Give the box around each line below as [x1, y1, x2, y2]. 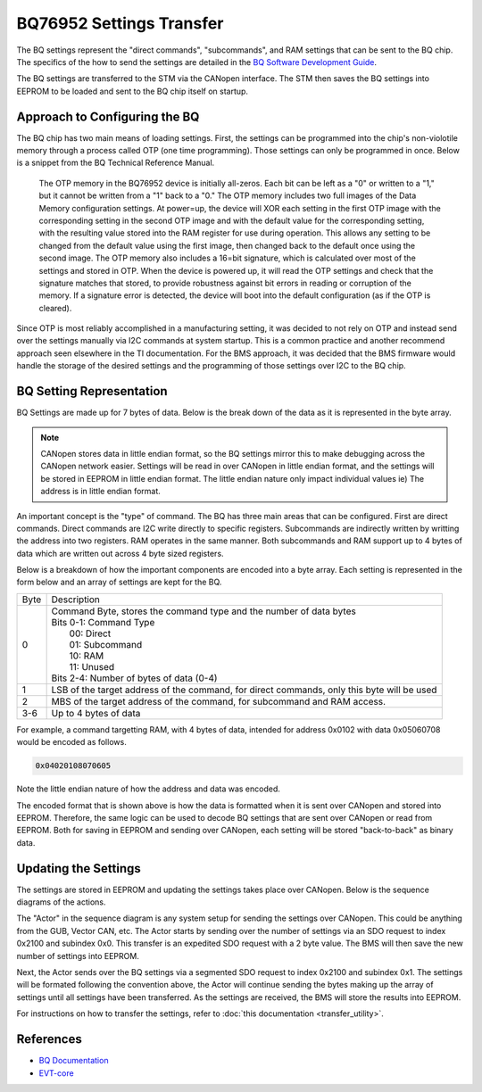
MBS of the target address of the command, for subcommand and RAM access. [51, 695, 386, 707]
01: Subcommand [69, 638, 143, 650]
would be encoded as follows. [16, 737, 127, 748]
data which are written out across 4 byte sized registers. [16, 548, 224, 558]
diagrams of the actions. [16, 897, 106, 907]
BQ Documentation [38, 1055, 109, 1066]
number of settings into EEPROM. [16, 950, 140, 961]
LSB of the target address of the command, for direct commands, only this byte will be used [51, 683, 437, 696]
